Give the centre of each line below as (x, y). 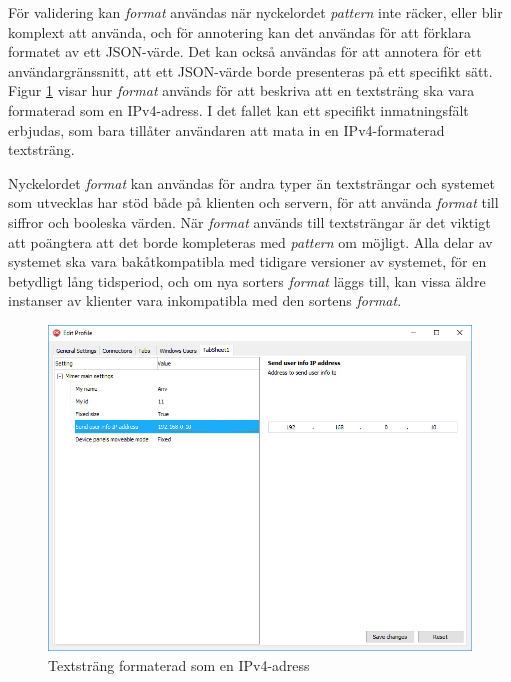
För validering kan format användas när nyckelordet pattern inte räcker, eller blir (255, 12)
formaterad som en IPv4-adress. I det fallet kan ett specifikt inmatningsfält (238, 109)
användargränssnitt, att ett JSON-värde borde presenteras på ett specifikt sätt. (250, 70)
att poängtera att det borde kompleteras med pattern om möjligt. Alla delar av (250, 241)
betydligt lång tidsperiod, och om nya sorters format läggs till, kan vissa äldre (247, 280)
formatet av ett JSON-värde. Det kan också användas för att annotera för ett (245, 51)
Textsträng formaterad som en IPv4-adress (179, 664)
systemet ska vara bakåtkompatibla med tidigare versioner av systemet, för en (247, 261)
